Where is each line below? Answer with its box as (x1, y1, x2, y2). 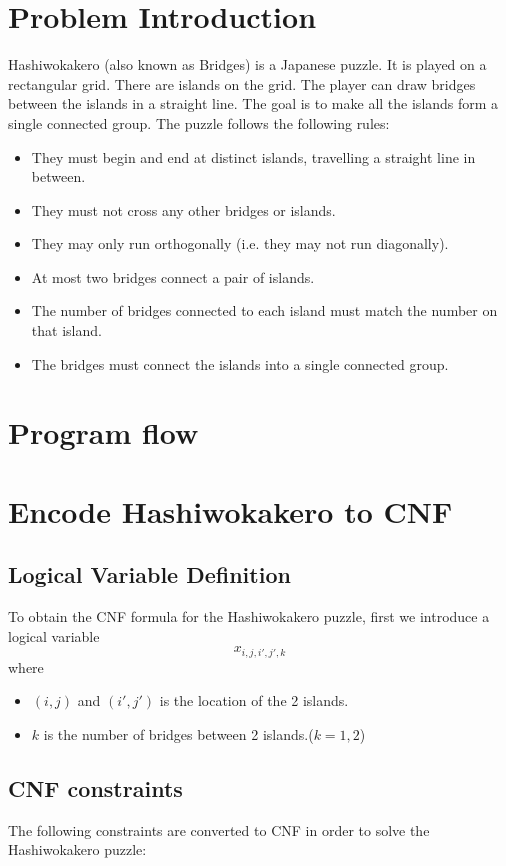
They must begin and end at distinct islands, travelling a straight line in (31, 146, 476, 167)
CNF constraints (8, 773, 183, 804)
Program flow (8, 412, 199, 453)
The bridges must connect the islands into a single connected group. (31, 353, 449, 374)
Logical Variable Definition (8, 559, 291, 590)
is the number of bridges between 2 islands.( (43, 724, 314, 745)
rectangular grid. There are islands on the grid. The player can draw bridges (8, 73, 476, 94)
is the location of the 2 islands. (159, 690, 349, 711)
